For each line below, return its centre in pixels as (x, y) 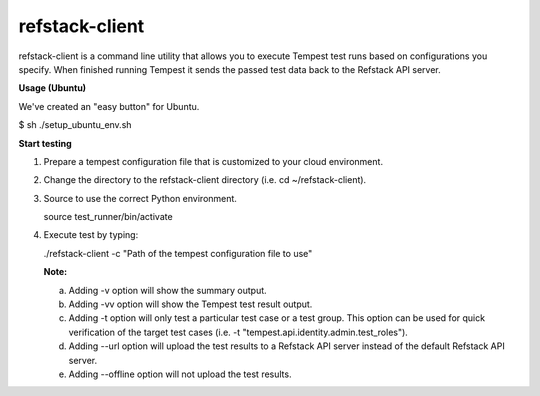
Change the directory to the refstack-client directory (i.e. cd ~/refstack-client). (205, 180)
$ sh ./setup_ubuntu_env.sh (75, 125)
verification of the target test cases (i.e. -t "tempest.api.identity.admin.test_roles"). (238, 332)
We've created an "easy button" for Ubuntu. (109, 106)
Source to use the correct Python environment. (140, 198)
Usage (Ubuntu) (52, 88)
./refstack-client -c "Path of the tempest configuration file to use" (178, 253)
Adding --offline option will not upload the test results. (180, 374)
